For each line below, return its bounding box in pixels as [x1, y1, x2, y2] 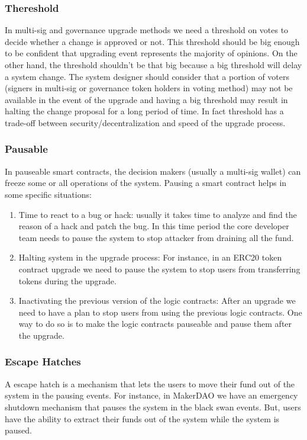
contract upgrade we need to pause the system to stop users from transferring [18, 262, 300, 275]
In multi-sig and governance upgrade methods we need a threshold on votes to [5, 24, 289, 36]
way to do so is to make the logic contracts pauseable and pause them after [18, 317, 292, 330]
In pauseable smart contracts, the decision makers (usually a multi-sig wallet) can [5, 165, 301, 177]
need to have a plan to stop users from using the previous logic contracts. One [18, 306, 302, 318]
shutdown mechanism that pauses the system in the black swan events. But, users [5, 400, 301, 413]
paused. [5, 424, 32, 436]
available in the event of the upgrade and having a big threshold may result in [5, 93, 288, 105]
